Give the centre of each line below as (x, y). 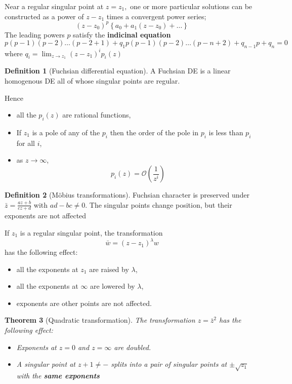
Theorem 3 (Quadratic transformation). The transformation (100, 320)
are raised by (109, 269)
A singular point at (46, 364)
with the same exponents (58, 376)
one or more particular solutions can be (191, 6)
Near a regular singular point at (54, 6)
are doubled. (133, 347)
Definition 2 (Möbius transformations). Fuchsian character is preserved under (127, 195)
